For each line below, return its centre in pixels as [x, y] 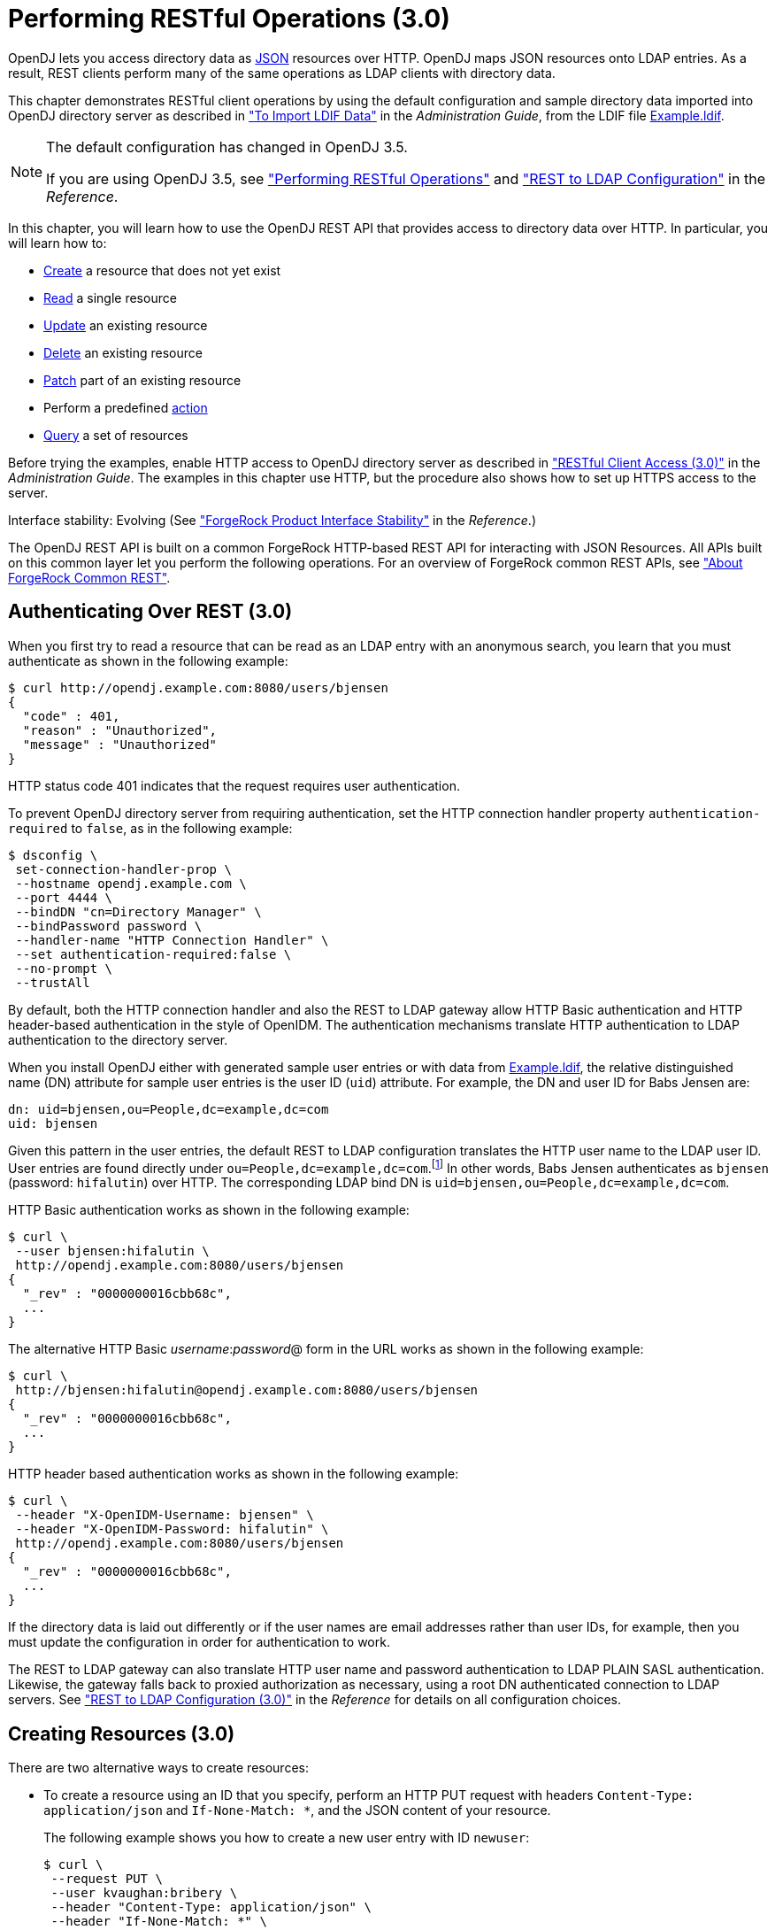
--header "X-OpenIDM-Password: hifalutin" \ [172, 1529]
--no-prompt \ [64, 968]
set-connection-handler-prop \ [123, 869]
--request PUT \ [107, 1879]
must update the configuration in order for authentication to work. [199, 1642]
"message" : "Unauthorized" [120, 744]
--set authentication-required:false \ [153, 954]
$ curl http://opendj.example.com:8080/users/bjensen [198, 687]
